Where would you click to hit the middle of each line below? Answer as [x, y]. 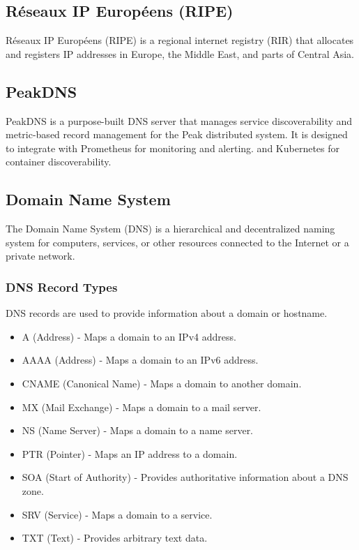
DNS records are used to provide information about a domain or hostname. [167, 313]
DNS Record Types [62, 287]
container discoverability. [59, 162]
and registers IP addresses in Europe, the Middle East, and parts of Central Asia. [180, 53]
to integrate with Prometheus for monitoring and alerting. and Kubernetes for [173, 148]
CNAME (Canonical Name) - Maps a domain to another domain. [162, 383]
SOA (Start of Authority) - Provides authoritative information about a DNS [185, 477]
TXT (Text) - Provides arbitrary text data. [115, 538]
